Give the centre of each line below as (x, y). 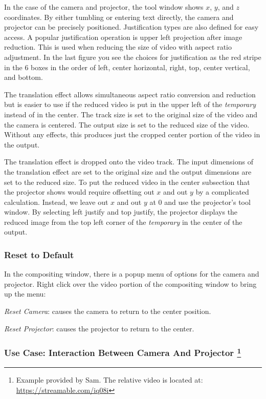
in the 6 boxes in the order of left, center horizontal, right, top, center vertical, (127, 67)
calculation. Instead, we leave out (56, 202)
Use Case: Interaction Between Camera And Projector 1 (123, 352)
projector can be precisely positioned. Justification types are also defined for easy (131, 27)
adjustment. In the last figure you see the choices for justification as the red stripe (133, 57)
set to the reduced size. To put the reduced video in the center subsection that (127, 182)
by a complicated (222, 192)
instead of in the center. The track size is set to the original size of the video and (131, 114)
